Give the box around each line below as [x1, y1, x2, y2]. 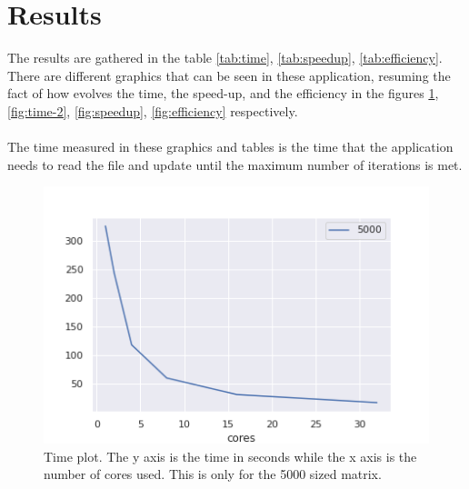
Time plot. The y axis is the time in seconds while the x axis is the [44, 446, 417, 465]
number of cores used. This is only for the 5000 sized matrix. [44, 464, 382, 484]
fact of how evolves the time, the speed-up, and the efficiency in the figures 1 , [7, 84, 439, 103]
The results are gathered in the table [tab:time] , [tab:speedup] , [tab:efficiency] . [7, 48, 443, 67]
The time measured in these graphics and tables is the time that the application [7, 137, 454, 156]
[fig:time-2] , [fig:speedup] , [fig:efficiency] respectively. [7, 101, 298, 120]
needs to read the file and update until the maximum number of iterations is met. [7, 155, 463, 174]
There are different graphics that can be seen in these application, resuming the [7, 65, 451, 85]
